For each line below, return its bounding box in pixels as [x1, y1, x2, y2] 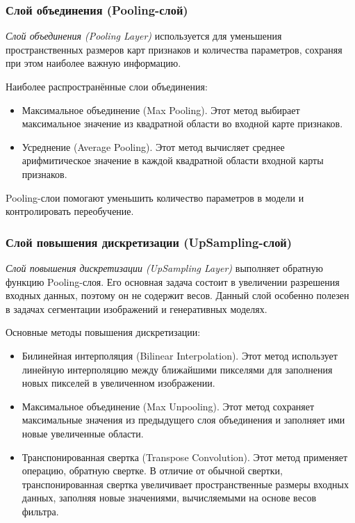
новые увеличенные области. [22, 426, 144, 440]
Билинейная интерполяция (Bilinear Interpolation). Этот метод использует [22, 348, 338, 362]
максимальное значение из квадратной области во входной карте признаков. [22, 116, 343, 131]
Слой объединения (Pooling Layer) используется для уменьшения [6, 29, 282, 43]
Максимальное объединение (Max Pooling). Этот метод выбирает [22, 102, 300, 117]
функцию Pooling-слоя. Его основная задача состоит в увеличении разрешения [6, 274, 340, 289]
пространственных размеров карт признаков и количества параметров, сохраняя [6, 42, 342, 56]
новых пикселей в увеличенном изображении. [22, 376, 215, 390]
